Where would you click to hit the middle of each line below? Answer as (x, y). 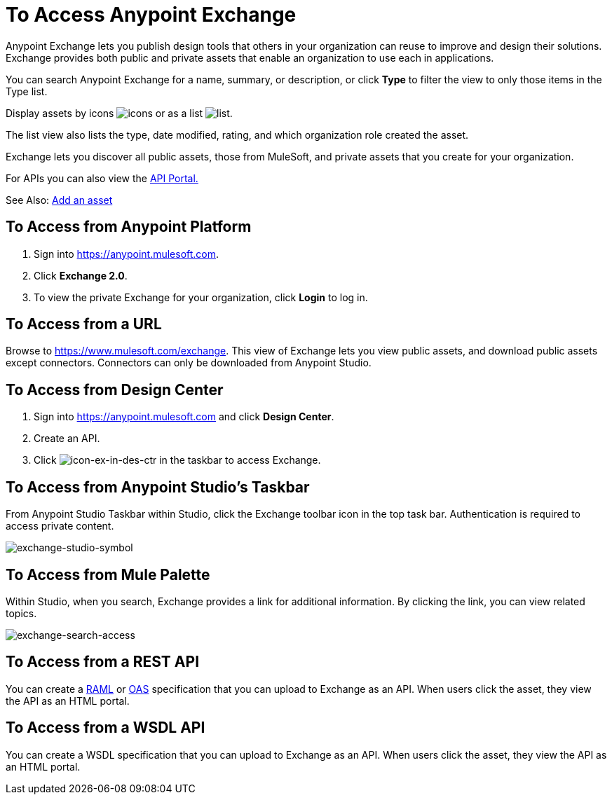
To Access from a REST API (103, 662)
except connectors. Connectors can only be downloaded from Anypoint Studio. (189, 363)
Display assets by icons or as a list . (119, 113)
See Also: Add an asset (59, 200)
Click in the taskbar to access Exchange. (177, 460)
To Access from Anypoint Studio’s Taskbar (158, 487)
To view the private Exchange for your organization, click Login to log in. (201, 297)
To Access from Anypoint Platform (129, 227)
